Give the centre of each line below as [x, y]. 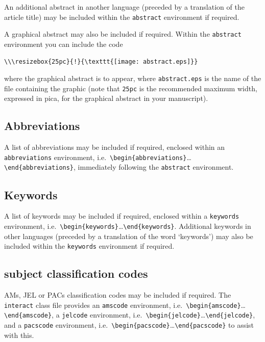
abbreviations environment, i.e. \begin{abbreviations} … [98, 157]
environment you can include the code [64, 44]
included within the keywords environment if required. [89, 246]
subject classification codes [76, 273]
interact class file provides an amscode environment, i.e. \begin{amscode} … [125, 305]
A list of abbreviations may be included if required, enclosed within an [115, 147]
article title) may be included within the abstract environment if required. [122, 17]
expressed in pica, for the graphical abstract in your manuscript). [106, 98]
